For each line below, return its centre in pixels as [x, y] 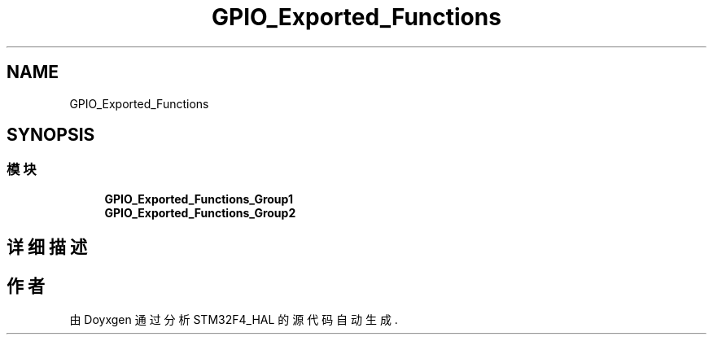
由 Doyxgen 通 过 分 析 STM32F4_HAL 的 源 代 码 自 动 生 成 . [234, 320]
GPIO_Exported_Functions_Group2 [200, 212]
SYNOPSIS [51, 135]
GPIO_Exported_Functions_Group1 [199, 199]
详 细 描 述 [47, 247]
